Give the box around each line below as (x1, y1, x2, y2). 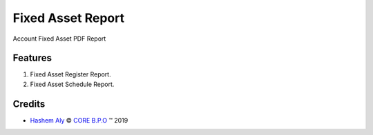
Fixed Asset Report (12, 10, 124, 25)
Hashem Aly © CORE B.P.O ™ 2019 (30, 116, 128, 124)
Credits (12, 98, 46, 110)
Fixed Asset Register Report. (30, 70, 111, 79)
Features (12, 52, 52, 64)
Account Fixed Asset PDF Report (12, 34, 106, 43)
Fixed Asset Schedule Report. (30, 80, 115, 88)
